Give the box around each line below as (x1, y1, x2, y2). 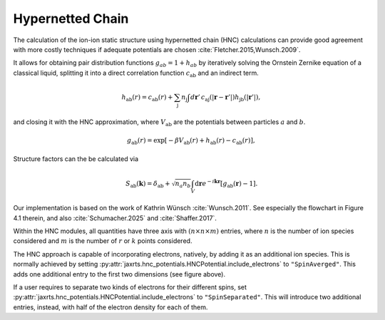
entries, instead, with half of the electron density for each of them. (13, 303, 208, 311)
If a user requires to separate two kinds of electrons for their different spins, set (13, 283, 247, 291)
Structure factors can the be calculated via (13, 155, 139, 163)
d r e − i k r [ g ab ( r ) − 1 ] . (195, 177, 258, 189)
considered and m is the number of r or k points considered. (13, 237, 192, 245)
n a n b (175, 180, 191, 189)
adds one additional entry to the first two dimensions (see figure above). (13, 269, 226, 278)
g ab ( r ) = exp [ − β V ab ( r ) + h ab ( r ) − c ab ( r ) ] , (127, 136, 256, 146)
